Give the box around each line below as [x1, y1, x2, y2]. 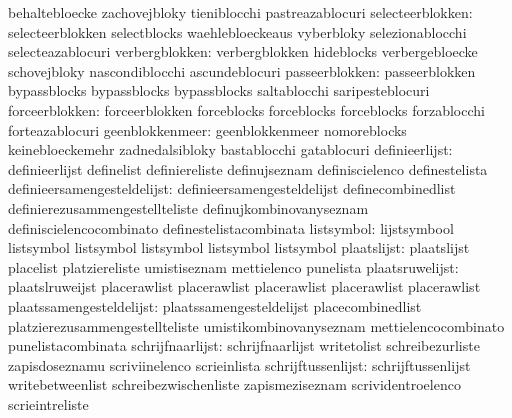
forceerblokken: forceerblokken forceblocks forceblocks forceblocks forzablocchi [8, 99, 485, 120]
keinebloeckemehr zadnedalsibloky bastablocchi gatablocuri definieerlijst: [8, 139, 453, 160]
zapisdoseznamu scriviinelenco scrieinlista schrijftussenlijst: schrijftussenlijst [8, 354, 471, 375]
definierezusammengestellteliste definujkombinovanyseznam [8, 197, 369, 218]
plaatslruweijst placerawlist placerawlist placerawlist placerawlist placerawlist [8, 276, 481, 297]
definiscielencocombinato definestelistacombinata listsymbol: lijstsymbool [8, 217, 454, 238]
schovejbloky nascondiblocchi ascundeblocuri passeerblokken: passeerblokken [8, 60, 476, 81]
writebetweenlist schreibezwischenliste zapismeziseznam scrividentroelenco [8, 374, 461, 395]
